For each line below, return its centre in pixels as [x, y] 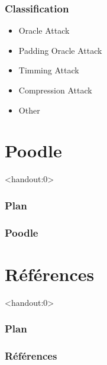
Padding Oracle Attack [60, 50]
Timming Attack [49, 70]
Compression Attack [55, 90]
